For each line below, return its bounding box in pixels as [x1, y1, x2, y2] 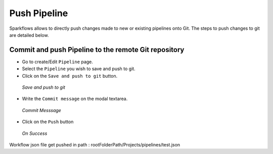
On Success [22, 130, 48, 136]
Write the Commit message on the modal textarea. [22, 96, 128, 102]
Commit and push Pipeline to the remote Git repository [9, 45, 185, 54]
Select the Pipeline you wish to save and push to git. [22, 66, 136, 72]
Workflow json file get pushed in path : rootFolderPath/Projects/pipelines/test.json [9, 141, 180, 147]
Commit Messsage [22, 107, 62, 113]
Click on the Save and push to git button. [22, 73, 118, 79]
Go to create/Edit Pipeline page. [22, 59, 94, 65]
